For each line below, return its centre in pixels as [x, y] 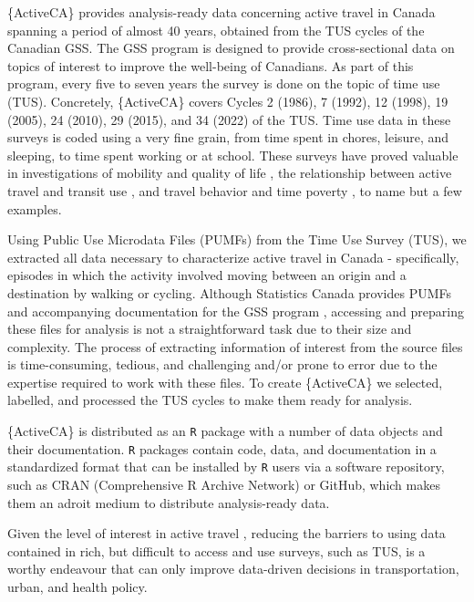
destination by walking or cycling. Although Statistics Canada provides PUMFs [230, 292]
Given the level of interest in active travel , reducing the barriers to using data [227, 533]
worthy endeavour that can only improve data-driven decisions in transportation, [233, 569]
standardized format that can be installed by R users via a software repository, [226, 467]
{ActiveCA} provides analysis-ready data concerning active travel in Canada [222, 12]
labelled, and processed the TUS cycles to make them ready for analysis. [210, 400]
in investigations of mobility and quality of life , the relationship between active [230, 173]
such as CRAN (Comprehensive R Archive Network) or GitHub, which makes [224, 485]
